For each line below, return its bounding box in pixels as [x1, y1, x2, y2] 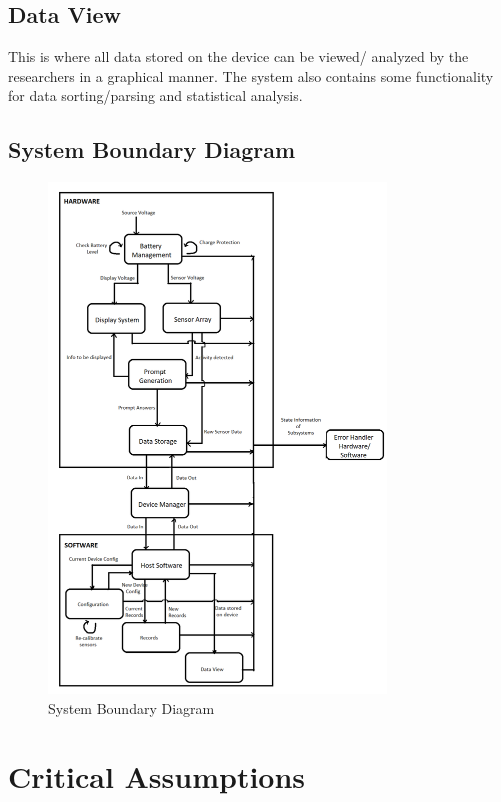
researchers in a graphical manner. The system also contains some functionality [8, 65, 494, 86]
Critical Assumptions [8, 756, 306, 797]
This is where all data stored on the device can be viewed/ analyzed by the [8, 46, 469, 67]
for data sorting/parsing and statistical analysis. [8, 85, 303, 106]
